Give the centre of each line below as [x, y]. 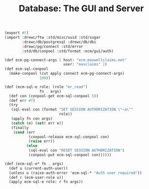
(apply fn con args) [32, 119]
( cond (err [24, 132]
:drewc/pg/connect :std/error [53, 46]
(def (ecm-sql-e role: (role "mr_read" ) [46, 87]
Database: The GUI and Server [81, 9]
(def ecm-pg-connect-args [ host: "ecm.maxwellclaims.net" [66, 60]
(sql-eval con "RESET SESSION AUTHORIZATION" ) [76, 150]
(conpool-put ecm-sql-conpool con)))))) [70, 155]
